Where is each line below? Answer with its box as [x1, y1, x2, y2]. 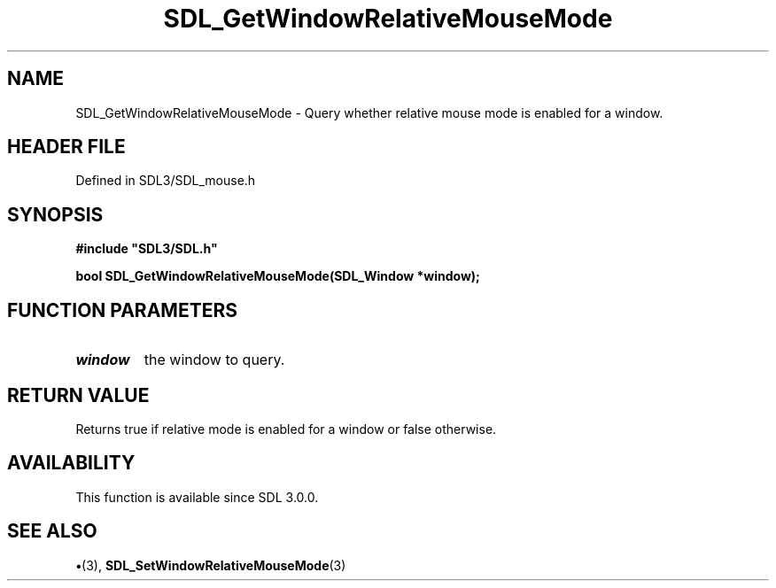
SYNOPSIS [7, 203, 104, 226]
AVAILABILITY [7, 452, 136, 475]
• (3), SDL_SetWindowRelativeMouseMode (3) [75, 557, 346, 573]
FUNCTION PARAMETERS [7, 298, 237, 321]
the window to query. [144, 351, 285, 369]
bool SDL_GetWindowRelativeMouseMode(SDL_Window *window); [75, 268, 480, 284]
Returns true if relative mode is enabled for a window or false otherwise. [75, 421, 497, 437]
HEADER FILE [7, 135, 126, 159]
